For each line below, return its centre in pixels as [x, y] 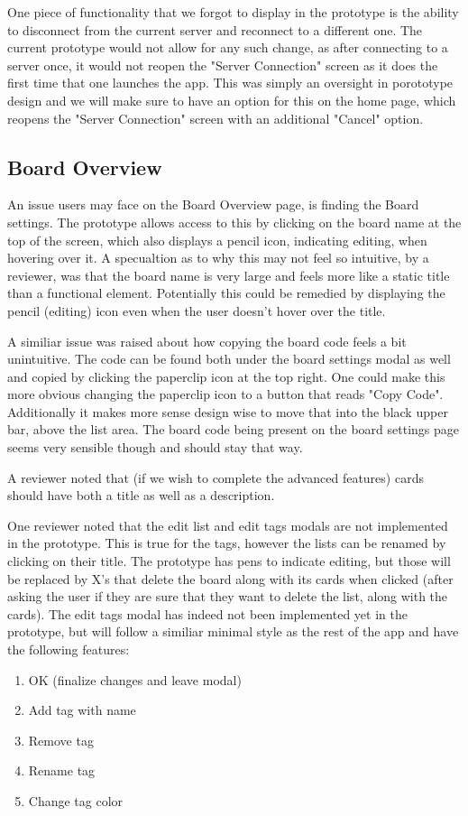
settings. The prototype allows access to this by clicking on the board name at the [234, 222]
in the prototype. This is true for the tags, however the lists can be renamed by [227, 543]
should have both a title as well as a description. [141, 495]
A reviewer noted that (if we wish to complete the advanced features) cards [216, 477]
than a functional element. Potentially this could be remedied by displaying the [226, 293]
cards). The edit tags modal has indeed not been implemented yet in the [207, 613]
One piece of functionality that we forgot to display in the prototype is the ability [233, 12]
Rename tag [62, 770]
